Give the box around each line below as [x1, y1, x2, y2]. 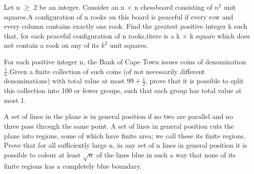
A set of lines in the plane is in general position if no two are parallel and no [4, 111, 233, 121]
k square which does [190, 30, 250, 40]
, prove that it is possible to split [145, 76, 244, 86]
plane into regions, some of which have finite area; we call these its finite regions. [4, 130, 246, 140]
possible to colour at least [4, 149, 81, 159]
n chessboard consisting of [134, 2, 212, 12]
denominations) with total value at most [4, 76, 125, 86]
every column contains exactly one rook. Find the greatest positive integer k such [4, 21, 248, 31]
